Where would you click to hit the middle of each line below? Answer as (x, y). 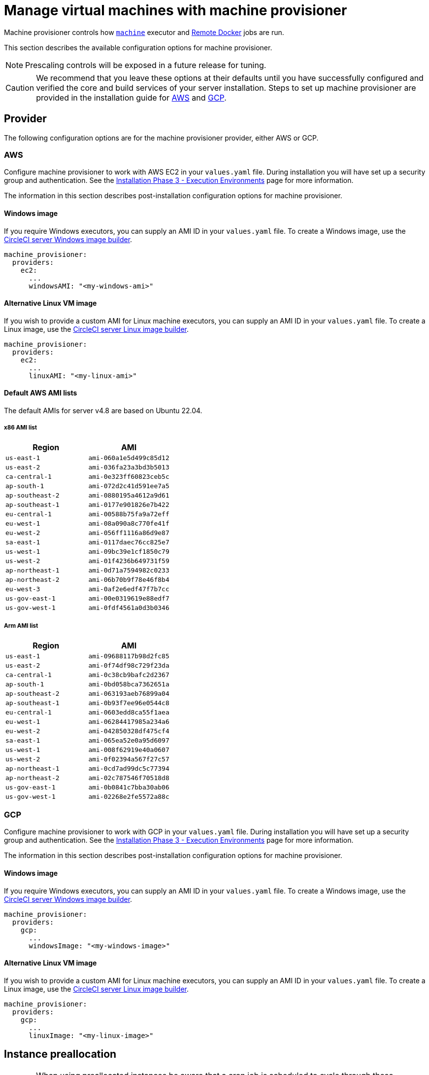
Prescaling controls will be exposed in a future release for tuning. (146, 65)
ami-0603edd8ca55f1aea (129, 712)
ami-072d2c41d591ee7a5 (129, 486)
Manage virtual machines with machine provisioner (176, 10)
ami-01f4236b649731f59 (129, 561)
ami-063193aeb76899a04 (129, 693)
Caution (20, 88)
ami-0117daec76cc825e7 (129, 542)
